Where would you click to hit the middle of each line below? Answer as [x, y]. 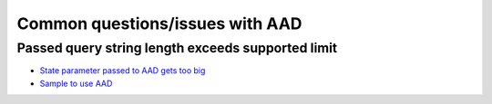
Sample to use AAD [76, 83]
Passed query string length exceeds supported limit [177, 48]
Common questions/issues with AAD [159, 24]
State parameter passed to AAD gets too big [123, 71]
